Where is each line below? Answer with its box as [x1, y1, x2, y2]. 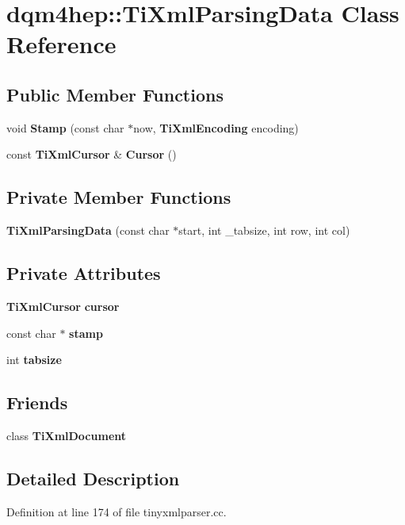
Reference [6, 28, 117, 60]
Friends [6, 390, 68, 415]
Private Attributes [6, 261, 161, 285]
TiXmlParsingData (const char [6, 222, 170, 239]
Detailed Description [6, 466, 180, 490]
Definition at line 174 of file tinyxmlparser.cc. [6, 503, 227, 519]
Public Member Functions [6, 82, 224, 106]
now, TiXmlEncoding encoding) [133, 119, 299, 136]
